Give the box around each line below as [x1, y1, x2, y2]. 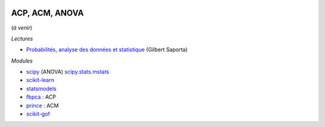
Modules [11, 57, 33, 64]
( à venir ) [11, 24, 32, 31]
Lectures [11, 35, 33, 42]
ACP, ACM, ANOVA [11, 8, 84, 18]
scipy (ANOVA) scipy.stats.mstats [26, 68, 110, 75]
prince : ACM [26, 102, 59, 109]
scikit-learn [26, 76, 54, 84]
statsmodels [26, 85, 57, 92]
